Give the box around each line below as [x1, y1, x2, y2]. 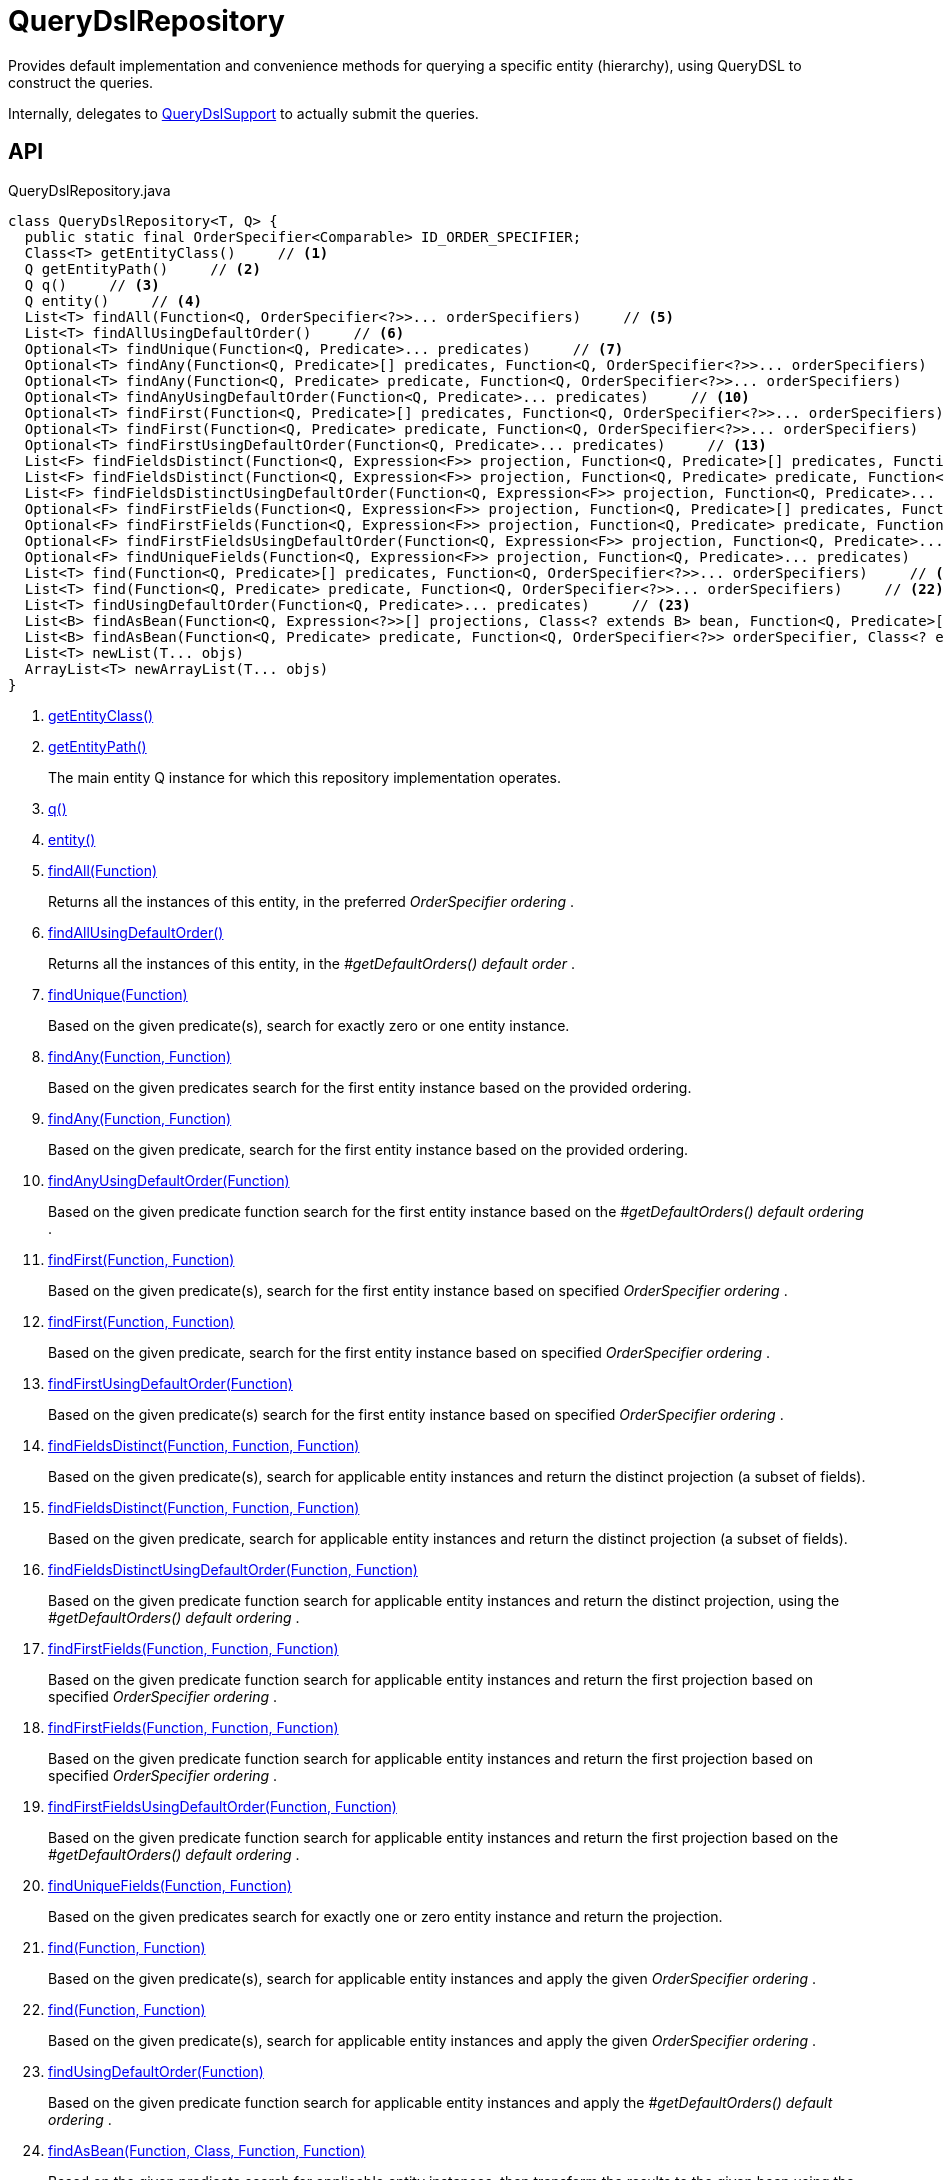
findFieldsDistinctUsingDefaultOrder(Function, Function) [48, 1560, 418, 1578]
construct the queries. [8, 73, 154, 91]
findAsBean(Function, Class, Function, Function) [48, 2141, 366, 2159]
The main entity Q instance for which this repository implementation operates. [48, 768, 561, 786]
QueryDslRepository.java [8, 181, 171, 199]
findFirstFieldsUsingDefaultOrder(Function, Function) [48, 1797, 397, 1815]
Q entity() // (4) [24, 292, 202, 309]
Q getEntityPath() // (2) [24, 260, 261, 277]
